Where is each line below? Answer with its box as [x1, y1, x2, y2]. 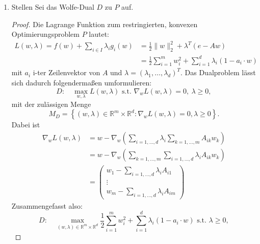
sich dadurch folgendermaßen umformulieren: [11, 77, 152, 88]
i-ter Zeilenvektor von [33, 67, 100, 78]
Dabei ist [11, 119, 40, 130]
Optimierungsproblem [11, 29, 80, 39]
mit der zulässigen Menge [11, 98, 91, 109]
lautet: [89, 29, 109, 39]
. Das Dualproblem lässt [180, 67, 256, 78]
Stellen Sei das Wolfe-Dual [11, 2, 94, 12]
